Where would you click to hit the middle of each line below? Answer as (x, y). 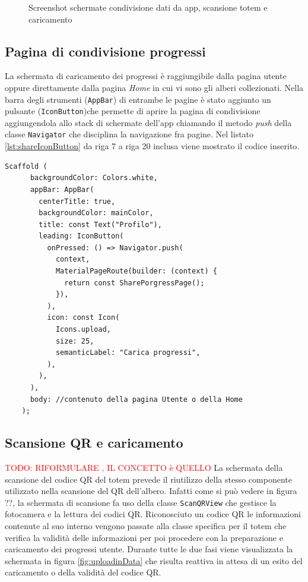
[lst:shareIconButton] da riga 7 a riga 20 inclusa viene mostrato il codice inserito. (152, 146)
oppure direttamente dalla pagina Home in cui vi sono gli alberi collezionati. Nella (154, 87)
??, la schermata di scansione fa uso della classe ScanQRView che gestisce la (141, 502)
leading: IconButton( (81, 236)
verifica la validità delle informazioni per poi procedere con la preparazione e (144, 537)
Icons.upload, (83, 330)
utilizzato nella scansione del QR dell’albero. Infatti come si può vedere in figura (151, 491)
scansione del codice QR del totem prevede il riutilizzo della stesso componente (148, 479)
